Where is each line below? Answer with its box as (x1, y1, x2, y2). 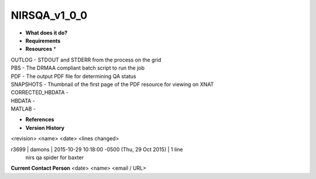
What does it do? (25, 29, 68, 36)
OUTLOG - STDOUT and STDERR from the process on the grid (11, 56, 162, 63)
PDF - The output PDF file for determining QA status (11, 73, 137, 80)
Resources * (25, 46, 57, 53)
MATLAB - (11, 105, 36, 112)
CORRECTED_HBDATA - (11, 89, 68, 96)
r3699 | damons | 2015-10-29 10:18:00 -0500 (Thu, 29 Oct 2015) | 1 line (11, 146, 183, 153)
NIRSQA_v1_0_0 (11, 9, 88, 22)
